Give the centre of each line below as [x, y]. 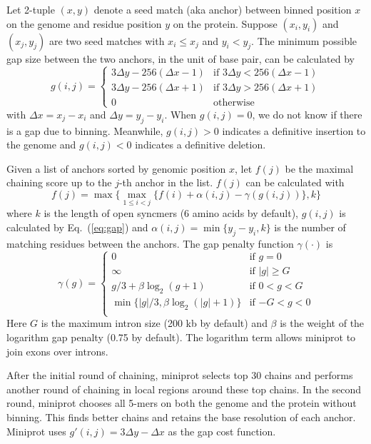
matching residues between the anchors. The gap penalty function [150, 243]
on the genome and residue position [84, 23]
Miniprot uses [36, 431]
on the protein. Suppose [225, 23]
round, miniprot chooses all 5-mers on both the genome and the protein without [182, 403]
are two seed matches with [107, 40]
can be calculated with [295, 182]
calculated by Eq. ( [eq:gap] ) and [77, 227]
